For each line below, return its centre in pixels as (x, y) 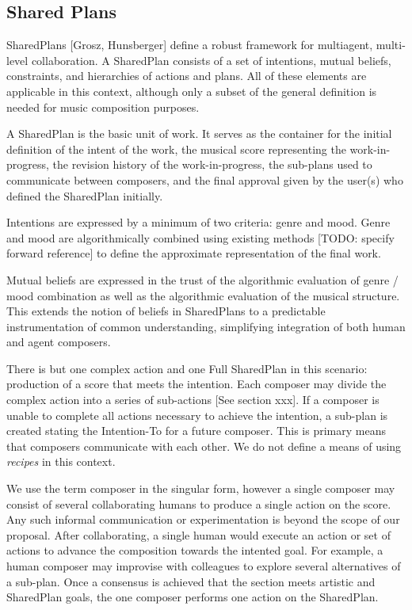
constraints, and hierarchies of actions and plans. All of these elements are (187, 76)
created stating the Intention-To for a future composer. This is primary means (196, 431)
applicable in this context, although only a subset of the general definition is (192, 91)
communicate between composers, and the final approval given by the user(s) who (205, 179)
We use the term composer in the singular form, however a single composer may (201, 488)
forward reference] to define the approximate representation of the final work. (194, 253)
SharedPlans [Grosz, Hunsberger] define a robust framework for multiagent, (190, 45)
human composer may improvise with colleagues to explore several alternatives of (204, 566)
